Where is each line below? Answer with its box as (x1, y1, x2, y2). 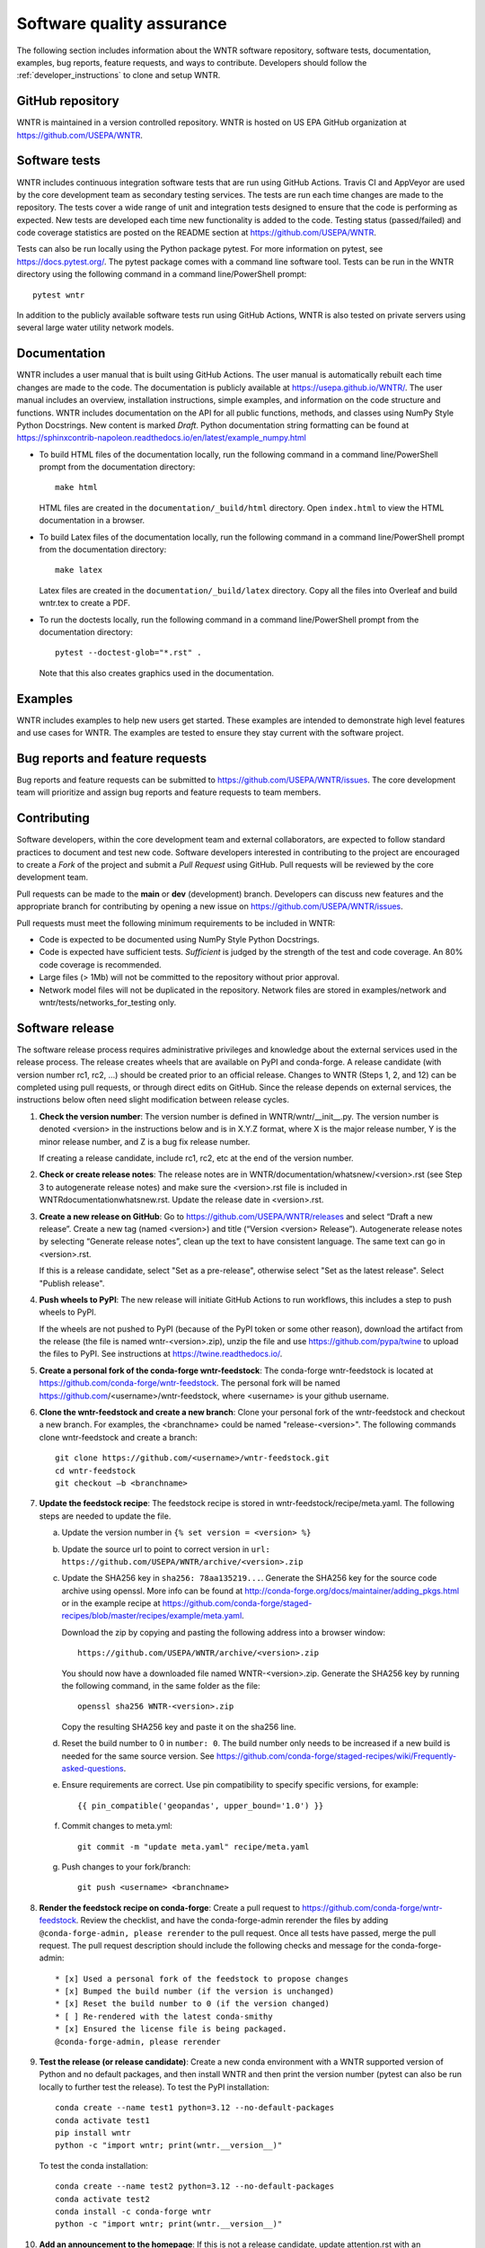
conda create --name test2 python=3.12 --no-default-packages (55, 2181, 335, 2191)
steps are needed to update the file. (39, 1511, 172, 1521)
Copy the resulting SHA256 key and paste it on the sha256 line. (61, 1721, 296, 1732)
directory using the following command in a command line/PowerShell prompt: (16, 269, 307, 280)
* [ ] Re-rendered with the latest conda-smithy (55, 2011, 273, 2021)
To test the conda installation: (39, 2160, 148, 2171)
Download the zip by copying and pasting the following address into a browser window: (61, 1627, 386, 1637)
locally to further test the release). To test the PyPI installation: (39, 2082, 269, 2092)
